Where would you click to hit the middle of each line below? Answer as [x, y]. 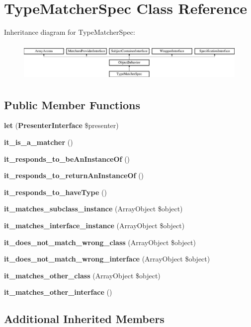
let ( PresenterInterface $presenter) [61, 125]
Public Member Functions [72, 104]
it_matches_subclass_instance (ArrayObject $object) [93, 209]
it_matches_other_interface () [58, 292]
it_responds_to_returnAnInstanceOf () [74, 175]
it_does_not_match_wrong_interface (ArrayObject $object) [107, 259]
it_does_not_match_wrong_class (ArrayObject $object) [100, 242]
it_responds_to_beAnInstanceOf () [67, 159]
